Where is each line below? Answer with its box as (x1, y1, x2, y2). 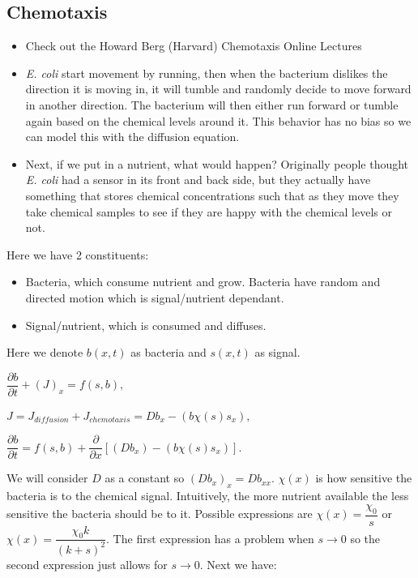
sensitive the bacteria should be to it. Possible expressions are (6, 505, 313, 522)
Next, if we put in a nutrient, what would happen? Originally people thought (25, 155, 409, 172)
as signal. (254, 344, 301, 361)
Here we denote (6, 344, 83, 361)
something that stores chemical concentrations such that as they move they (25, 186, 399, 203)
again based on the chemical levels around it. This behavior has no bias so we (25, 112, 412, 129)
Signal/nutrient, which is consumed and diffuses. (25, 316, 267, 333)
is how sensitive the (315, 469, 412, 486)
